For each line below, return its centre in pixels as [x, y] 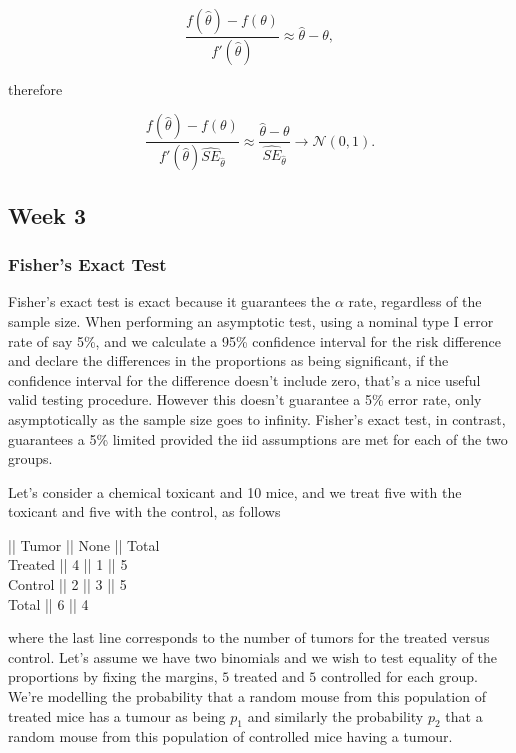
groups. [30, 458]
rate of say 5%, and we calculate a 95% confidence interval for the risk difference [255, 340]
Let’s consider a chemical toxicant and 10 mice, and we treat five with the [235, 491]
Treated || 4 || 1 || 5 [68, 564]
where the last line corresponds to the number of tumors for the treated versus [249, 637]
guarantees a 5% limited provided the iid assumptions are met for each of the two [258, 438]
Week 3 [47, 214]
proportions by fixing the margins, [113, 676]
